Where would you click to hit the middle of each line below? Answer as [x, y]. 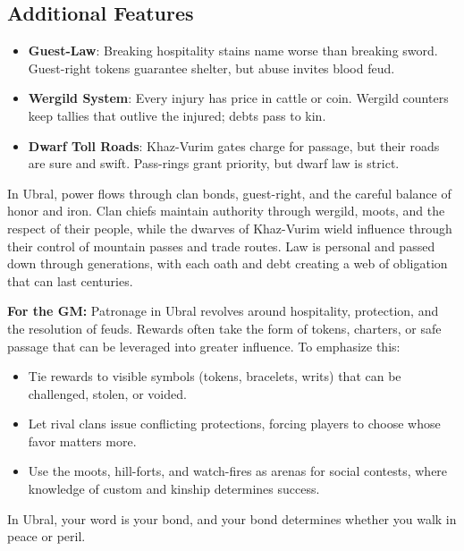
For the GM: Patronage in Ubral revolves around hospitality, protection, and [223, 311]
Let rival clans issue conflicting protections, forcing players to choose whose [234, 424]
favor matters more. [82, 441]
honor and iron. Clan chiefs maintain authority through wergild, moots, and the [226, 211]
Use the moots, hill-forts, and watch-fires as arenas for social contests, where [238, 471]
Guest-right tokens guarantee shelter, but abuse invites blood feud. [211, 68]
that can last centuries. [70, 280]
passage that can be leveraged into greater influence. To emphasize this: [204, 346]
